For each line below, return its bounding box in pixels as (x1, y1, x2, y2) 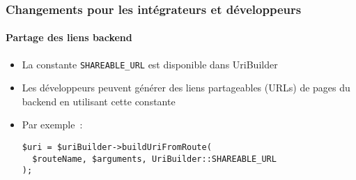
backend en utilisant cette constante (22, 93, 176, 108)
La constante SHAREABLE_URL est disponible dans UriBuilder (22, 57, 278, 71)
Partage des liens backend (6, 30, 132, 45)
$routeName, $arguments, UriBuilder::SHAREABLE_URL (32, 153, 277, 164)
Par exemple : (22, 117, 83, 132)
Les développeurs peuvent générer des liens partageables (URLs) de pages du (22, 80, 350, 95)
